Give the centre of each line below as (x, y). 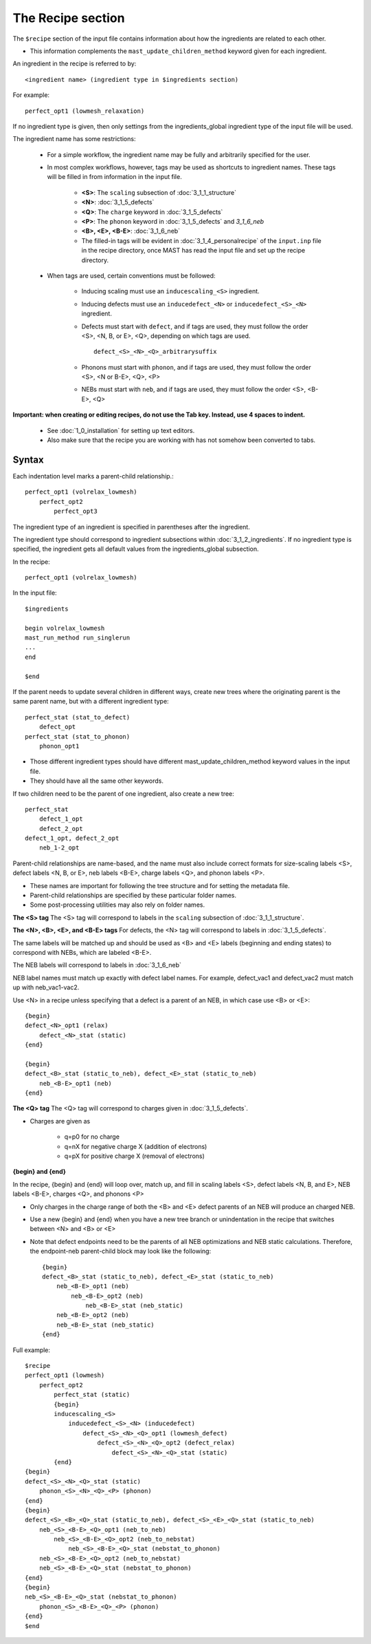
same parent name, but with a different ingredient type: (91, 702)
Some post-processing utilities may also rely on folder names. (117, 905)
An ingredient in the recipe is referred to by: (75, 64)
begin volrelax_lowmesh (65, 628)
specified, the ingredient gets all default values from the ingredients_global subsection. (136, 549)
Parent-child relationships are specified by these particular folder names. (133, 896)
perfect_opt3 (76, 512)
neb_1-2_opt (59, 848)
